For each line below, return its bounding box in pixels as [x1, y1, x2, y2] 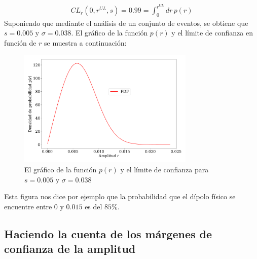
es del [85, 201, 102, 211]
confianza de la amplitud [4, 241, 136, 256]
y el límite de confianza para [120, 164, 209, 175]
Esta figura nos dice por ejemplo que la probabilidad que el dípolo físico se [4, 191, 236, 202]
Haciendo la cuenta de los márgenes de [4, 226, 212, 241]
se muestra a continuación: [44, 38, 127, 48]
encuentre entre [4, 201, 52, 211]
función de [4, 38, 36, 48]
